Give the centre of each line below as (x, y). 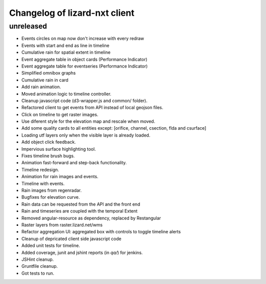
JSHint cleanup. (38, 259)
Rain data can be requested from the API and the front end (81, 204)
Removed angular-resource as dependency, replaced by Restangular (91, 218)
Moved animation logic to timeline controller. (66, 94)
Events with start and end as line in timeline (65, 45)
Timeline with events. (43, 183)
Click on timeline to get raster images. (60, 114)
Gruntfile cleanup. (40, 266)
